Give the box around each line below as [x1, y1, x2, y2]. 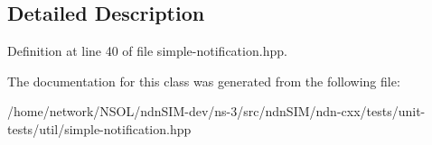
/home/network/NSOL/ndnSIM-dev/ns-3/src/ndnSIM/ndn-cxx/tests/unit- [7, 102, 426, 121]
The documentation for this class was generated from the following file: [7, 71, 400, 90]
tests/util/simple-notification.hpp [7, 119, 192, 138]
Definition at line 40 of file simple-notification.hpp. [7, 41, 287, 60]
